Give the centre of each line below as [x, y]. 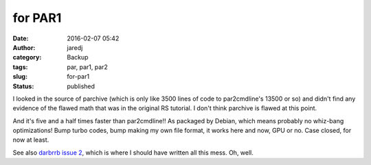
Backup [78, 58]
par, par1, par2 [87, 67]
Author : [24, 47]
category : [27, 58]
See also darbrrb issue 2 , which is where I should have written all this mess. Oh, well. [133, 152]
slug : [20, 77]
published [81, 86]
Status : [23, 86]
